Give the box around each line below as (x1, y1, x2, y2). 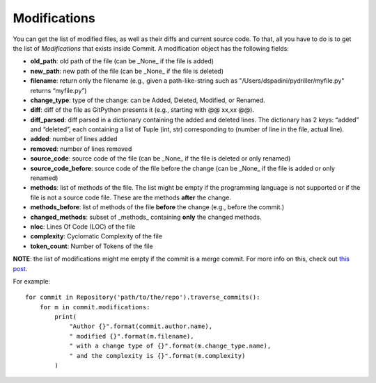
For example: (13, 277, 51, 285)
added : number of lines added (30, 135, 118, 143)
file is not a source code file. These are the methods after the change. (30, 193, 231, 202)
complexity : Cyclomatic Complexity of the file (30, 232, 163, 241)
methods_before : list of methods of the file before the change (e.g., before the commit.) (30, 203, 285, 211)
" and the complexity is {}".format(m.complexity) (69, 352, 246, 359)
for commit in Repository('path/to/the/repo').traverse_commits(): (25, 293, 260, 302)
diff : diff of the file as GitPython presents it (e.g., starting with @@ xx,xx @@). (30, 106, 255, 114)
